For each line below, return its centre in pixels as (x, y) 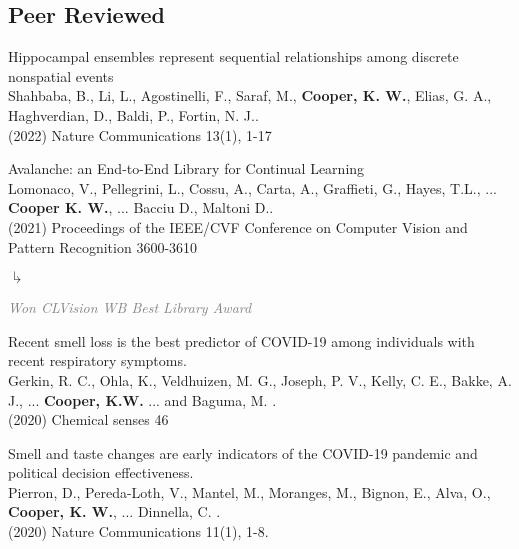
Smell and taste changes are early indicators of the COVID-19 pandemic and (243, 452)
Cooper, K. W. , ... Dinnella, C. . (114, 511)
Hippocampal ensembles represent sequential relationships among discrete (233, 56)
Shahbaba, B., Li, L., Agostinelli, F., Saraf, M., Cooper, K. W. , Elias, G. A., (250, 95)
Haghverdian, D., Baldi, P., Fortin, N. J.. (133, 114)
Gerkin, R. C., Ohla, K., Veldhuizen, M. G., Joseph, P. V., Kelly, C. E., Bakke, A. (260, 379)
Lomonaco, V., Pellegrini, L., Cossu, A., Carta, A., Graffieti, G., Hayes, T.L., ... (252, 187)
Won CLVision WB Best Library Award (130, 307)
